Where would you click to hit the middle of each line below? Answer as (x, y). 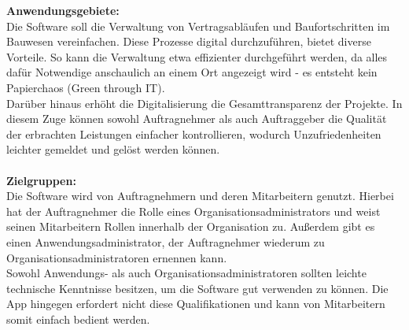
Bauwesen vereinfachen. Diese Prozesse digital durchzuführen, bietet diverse (189, 41)
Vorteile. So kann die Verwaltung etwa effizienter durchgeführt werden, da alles (197, 56)
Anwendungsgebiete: (63, 10)
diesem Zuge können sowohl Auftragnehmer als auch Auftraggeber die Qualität (197, 119)
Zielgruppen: (41, 180)
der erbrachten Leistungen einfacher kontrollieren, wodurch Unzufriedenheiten (194, 133)
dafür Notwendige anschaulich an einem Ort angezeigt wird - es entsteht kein (192, 72)
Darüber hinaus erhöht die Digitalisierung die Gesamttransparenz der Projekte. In (204, 103)
